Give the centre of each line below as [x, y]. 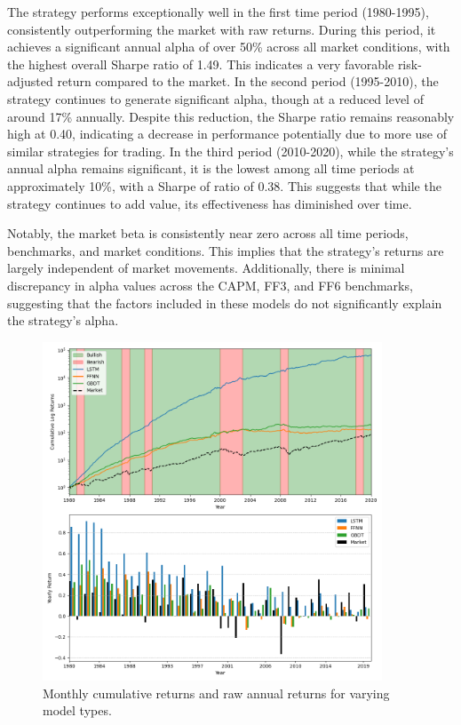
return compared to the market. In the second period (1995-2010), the [248, 81]
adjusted [30, 81]
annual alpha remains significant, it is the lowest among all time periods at [211, 168]
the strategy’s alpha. [63, 320]
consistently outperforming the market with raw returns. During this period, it [222, 29]
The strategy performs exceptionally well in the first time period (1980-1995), [218, 12]
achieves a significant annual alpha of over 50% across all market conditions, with [229, 47]
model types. [77, 710]
